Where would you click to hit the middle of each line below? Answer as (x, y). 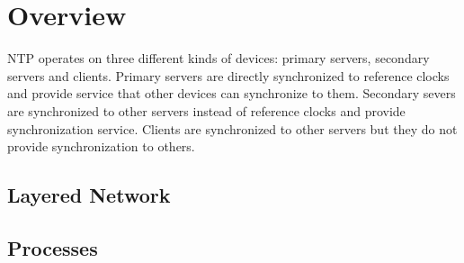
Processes (53, 247)
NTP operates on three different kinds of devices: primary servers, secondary (219, 58)
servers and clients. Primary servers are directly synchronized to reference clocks (228, 75)
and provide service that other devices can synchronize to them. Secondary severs (232, 93)
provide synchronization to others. (101, 146)
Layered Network (89, 195)
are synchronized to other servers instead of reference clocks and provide (206, 110)
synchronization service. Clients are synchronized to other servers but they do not (232, 128)
